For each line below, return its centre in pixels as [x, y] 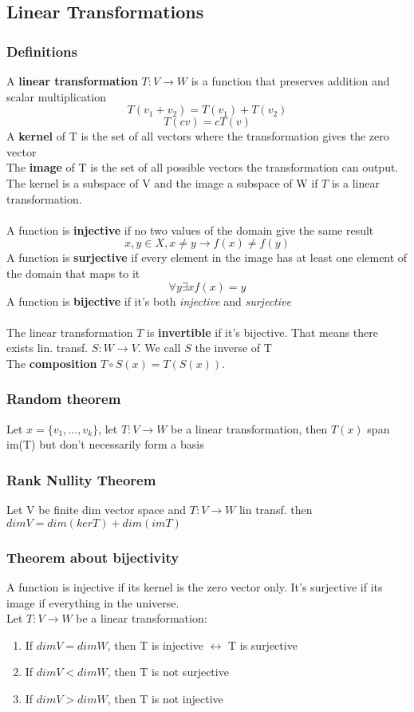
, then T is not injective [165, 698]
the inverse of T [233, 348]
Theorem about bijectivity [93, 557]
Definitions [42, 51]
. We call [159, 348]
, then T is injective [155, 645]
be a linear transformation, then [249, 428]
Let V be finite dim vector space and [97, 510]
